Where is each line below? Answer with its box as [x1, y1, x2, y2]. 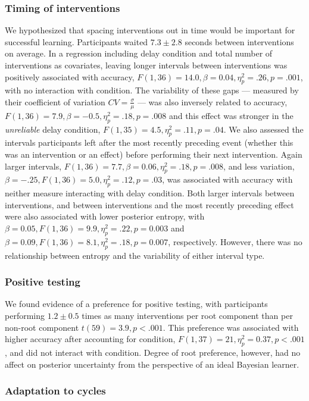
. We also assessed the [223, 123, 304, 135]
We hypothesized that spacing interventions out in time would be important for [5, 24, 295, 36]
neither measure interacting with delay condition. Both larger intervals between [5, 187, 295, 199]
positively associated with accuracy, [5, 70, 135, 83]
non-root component [5, 321, 79, 333]
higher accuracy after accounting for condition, [5, 333, 176, 345]
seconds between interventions [185, 35, 294, 48]
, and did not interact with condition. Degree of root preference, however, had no [5, 346, 301, 358]
